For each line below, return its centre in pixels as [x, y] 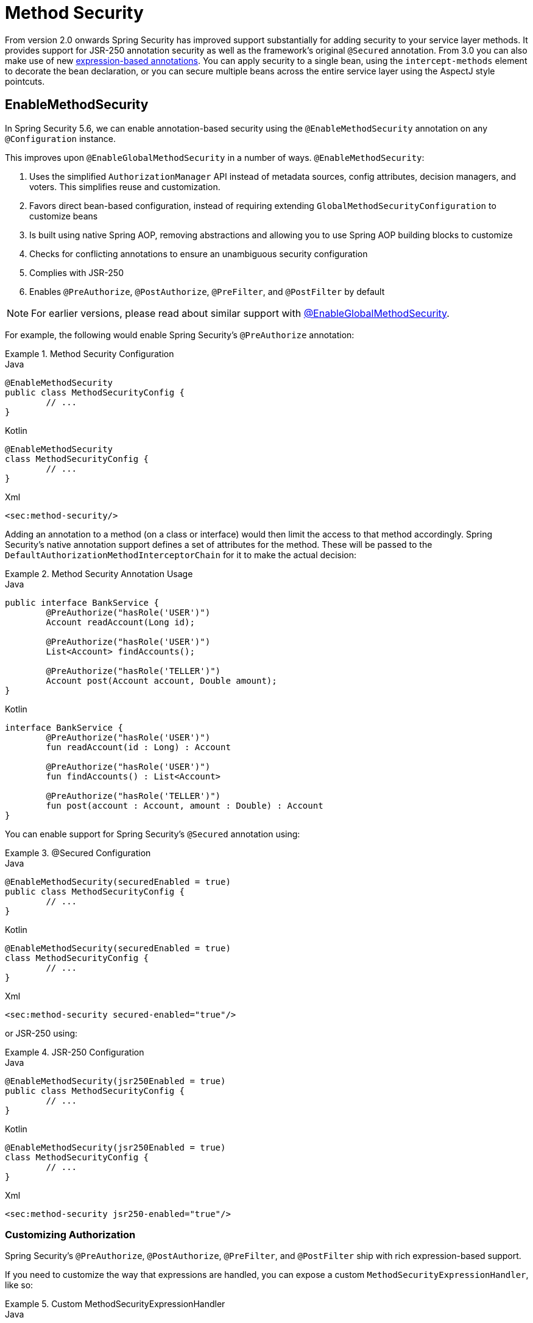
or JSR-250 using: [41, 1033]
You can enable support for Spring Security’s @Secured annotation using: [153, 834]
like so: [19, 1285]
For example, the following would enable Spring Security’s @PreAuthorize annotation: [180, 335]
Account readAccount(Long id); [120, 622]
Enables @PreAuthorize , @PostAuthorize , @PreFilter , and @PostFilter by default [207, 291]
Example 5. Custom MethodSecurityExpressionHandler [115, 1304]
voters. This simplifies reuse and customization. [125, 186]
